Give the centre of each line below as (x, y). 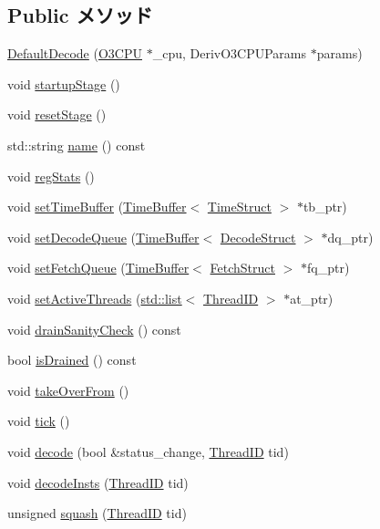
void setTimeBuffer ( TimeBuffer (97, 207)
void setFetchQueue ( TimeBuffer (98, 268)
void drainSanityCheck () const (94, 329)
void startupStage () (64, 83)
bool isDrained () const (72, 360)
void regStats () (51, 176)
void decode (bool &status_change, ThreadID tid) (148, 451)
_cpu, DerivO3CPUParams (230, 53)
